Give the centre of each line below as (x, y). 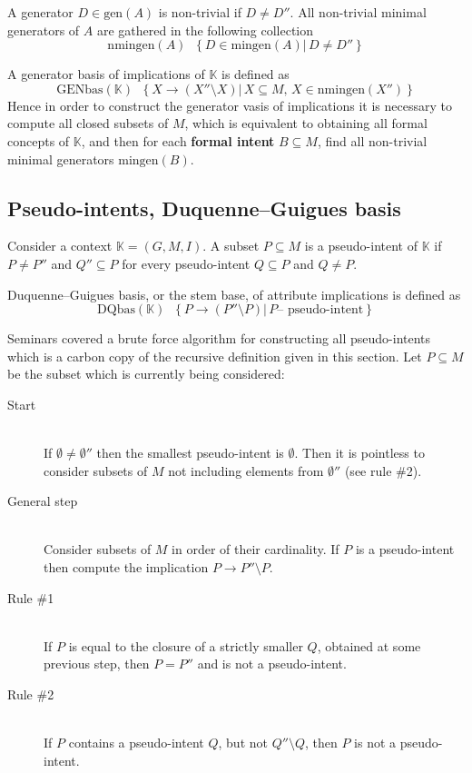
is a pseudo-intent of (361, 246)
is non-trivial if (200, 12)
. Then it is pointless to (359, 453)
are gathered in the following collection (205, 30)
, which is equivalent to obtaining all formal (306, 123)
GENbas (80, 89)
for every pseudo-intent (186, 263)
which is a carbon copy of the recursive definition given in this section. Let (215, 356)
